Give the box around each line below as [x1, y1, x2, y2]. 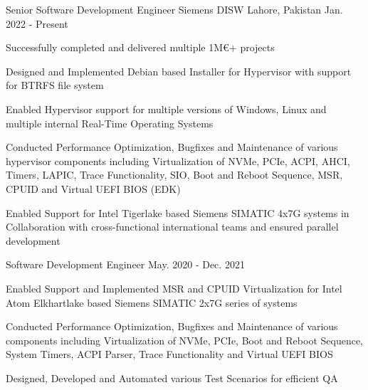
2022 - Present [6, 16, 68, 31]
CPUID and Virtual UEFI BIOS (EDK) [6, 181, 181, 196]
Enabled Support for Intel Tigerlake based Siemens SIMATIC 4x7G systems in [6, 205, 349, 220]
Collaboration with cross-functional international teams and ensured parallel [6, 219, 339, 234]
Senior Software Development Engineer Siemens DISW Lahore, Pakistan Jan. [6, 2, 343, 16]
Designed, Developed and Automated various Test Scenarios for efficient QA [6, 370, 338, 385]
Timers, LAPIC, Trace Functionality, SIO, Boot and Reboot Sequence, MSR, [6, 167, 343, 182]
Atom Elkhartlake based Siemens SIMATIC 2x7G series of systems [6, 295, 298, 310]
